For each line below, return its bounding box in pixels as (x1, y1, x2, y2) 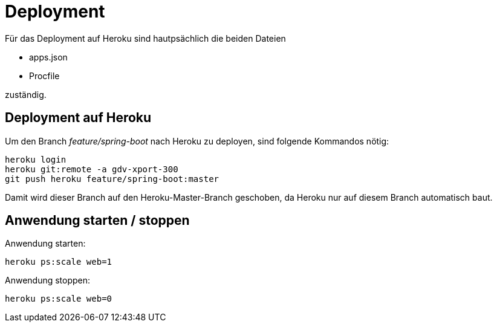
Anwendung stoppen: (5, 275, 91, 286)
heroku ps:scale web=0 (5, 294, 112, 304)
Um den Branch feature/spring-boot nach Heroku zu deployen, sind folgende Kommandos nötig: (5, 135, 389, 146)
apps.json (29, 51, 68, 62)
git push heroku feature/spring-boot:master (5, 173, 219, 184)
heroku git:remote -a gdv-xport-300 (5, 164, 178, 174)
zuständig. (5, 89, 47, 100)
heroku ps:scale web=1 (5, 257, 112, 267)
